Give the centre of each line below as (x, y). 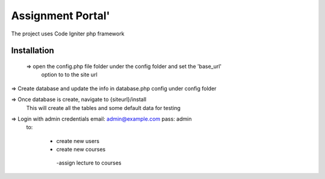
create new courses (81, 150)
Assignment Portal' (60, 16)
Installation (32, 51)
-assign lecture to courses (89, 163)
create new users (78, 141)
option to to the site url (69, 74)
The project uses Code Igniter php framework (68, 34)
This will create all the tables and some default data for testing (103, 108)
